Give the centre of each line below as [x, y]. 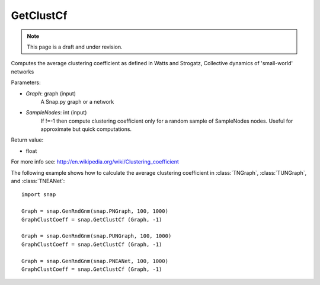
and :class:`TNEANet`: [38, 181]
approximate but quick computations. [86, 129]
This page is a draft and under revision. [75, 47]
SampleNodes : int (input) [56, 113]
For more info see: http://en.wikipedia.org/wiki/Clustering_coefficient [95, 162]
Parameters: [26, 82]
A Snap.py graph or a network [77, 101]
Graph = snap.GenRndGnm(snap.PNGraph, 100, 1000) [95, 211]
